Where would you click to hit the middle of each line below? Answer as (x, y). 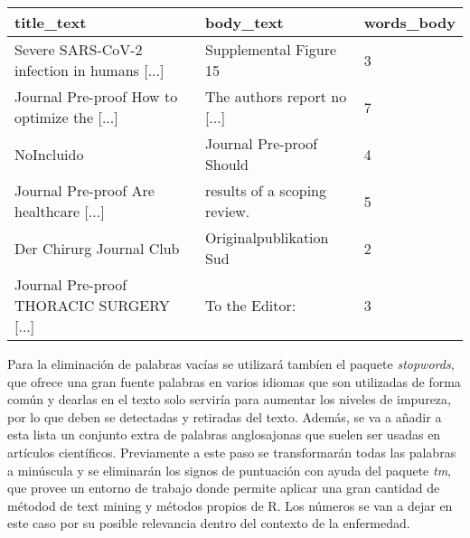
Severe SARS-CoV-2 (79, 49)
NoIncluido (49, 154)
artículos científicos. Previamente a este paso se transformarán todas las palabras (232, 452)
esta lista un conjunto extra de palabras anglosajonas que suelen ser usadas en (224, 434)
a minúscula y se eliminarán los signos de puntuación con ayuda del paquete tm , (229, 470)
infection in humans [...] (89, 70)
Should (226, 164)
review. (227, 211)
